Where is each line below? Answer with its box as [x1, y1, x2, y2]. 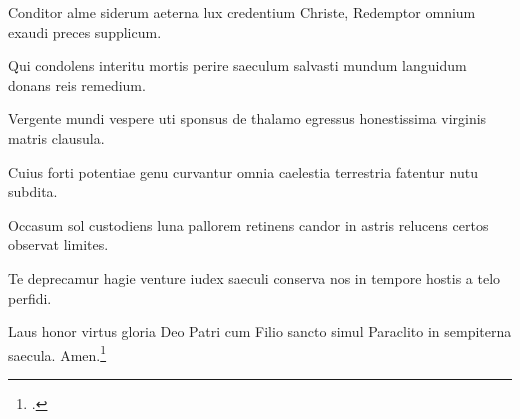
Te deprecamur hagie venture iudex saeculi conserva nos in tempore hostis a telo [8, 267, 501, 288]
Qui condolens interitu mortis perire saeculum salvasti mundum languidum [8, 55, 467, 76]
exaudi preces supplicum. [8, 21, 162, 42]
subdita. [8, 181, 58, 202]
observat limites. [8, 234, 109, 255]
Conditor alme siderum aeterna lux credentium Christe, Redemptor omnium [8, 2, 476, 22]
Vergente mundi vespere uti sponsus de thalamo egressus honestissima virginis [8, 108, 487, 129]
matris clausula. [8, 127, 105, 148]
